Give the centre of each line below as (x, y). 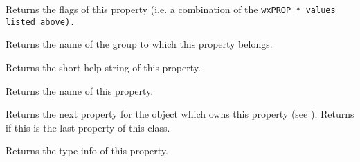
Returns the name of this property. (80, 90)
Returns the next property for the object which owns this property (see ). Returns (180, 114)
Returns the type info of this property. (87, 151)
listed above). (40, 22)
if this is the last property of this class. (88, 127)
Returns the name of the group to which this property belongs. (139, 44)
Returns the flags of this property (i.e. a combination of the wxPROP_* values (171, 9)
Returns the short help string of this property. (103, 67)
